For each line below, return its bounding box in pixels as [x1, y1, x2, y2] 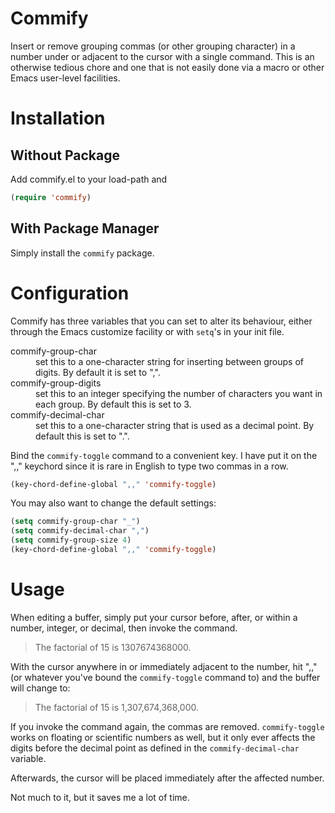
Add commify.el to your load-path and [10, 173, 168, 185]
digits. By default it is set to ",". [35, 366, 161, 378]
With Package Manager [10, 220, 160, 237]
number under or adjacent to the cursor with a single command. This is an [10, 50, 315, 62]
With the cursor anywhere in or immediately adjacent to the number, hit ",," [10, 660, 318, 672]
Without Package [10, 147, 120, 164]
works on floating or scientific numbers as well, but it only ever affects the [10, 731, 316, 743]
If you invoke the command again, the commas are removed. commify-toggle [10, 720, 325, 732]
